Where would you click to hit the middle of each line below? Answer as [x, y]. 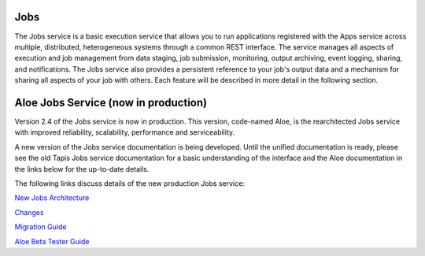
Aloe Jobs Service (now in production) [111, 102]
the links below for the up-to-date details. [82, 169]
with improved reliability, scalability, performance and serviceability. [125, 132]
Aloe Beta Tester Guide [52, 241]
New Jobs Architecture [52, 198]
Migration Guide [41, 227]
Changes [29, 212]
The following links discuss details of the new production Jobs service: [130, 183]
